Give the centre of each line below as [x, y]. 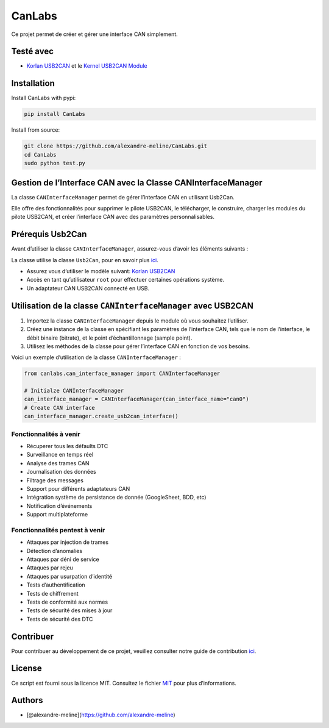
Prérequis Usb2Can [49, 234]
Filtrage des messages [55, 480]
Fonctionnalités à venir [46, 434]
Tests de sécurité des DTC [60, 619]
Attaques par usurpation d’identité [69, 576]
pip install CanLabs [55, 114]
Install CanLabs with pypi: [44, 98]
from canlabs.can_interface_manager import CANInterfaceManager [122, 374]
